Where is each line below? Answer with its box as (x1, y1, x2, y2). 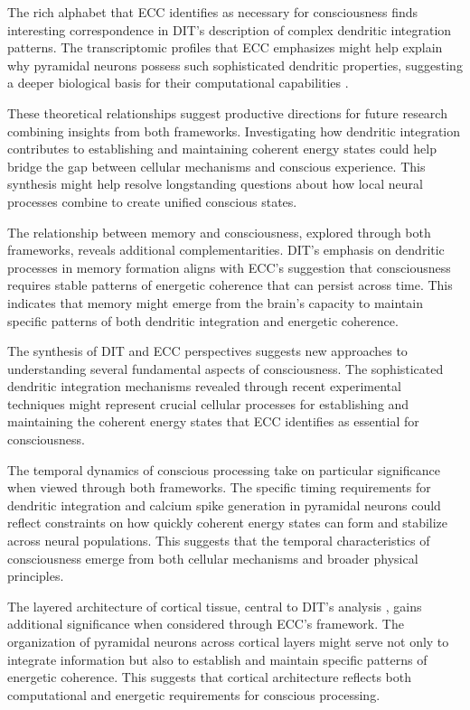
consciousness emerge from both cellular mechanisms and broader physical (7, 548, 418, 567)
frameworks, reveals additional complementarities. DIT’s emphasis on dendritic (7, 240, 445, 259)
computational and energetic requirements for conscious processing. (7, 685, 381, 704)
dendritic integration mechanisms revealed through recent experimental (7, 377, 401, 396)
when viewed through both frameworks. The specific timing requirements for (7, 478, 431, 497)
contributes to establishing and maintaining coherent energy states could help (7, 139, 437, 158)
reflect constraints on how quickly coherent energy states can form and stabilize (7, 513, 448, 532)
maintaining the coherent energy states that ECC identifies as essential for (7, 412, 419, 431)
